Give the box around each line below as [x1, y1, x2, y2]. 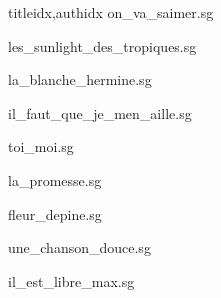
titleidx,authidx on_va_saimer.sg [8, 2, 214, 22]
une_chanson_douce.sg [8, 237, 151, 258]
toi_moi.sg [8, 136, 74, 157]
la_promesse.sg [8, 169, 102, 190]
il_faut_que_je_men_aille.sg [8, 102, 192, 123]
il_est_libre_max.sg [8, 270, 135, 291]
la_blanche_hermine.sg [8, 69, 152, 90]
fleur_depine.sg [8, 203, 102, 224]
